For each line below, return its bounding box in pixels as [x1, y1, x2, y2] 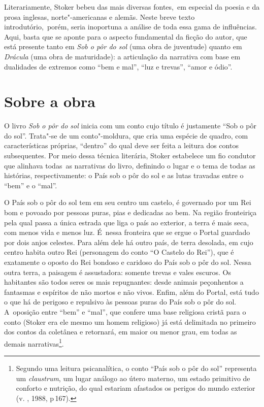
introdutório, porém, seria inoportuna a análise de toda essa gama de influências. [4, 21, 257, 32]
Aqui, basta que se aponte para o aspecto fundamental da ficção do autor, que [4, 31, 247, 42]
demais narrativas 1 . [4, 336, 64, 349]
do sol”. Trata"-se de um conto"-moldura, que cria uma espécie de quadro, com [4, 130, 248, 141]
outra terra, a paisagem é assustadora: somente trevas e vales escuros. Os [4, 266, 231, 277]
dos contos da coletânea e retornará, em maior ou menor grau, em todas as [4, 326, 237, 337]
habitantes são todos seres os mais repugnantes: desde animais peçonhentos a [4, 277, 244, 287]
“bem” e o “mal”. [4, 180, 57, 190]
